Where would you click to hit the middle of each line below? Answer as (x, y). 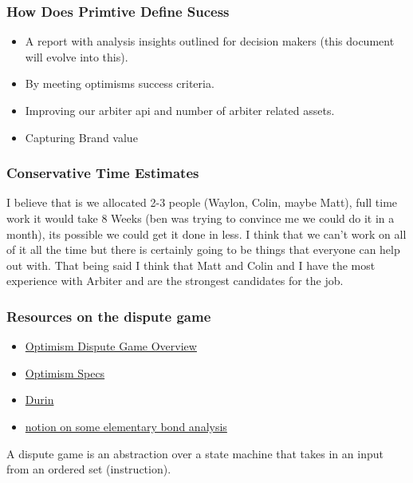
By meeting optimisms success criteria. (120, 83)
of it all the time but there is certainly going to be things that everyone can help (203, 249)
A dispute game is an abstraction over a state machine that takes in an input (195, 453)
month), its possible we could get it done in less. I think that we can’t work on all (206, 234)
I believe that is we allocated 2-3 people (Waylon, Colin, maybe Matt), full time (202, 202)
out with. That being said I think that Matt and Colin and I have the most (191, 265)
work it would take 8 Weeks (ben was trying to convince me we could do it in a (201, 218)
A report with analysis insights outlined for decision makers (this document (210, 41)
